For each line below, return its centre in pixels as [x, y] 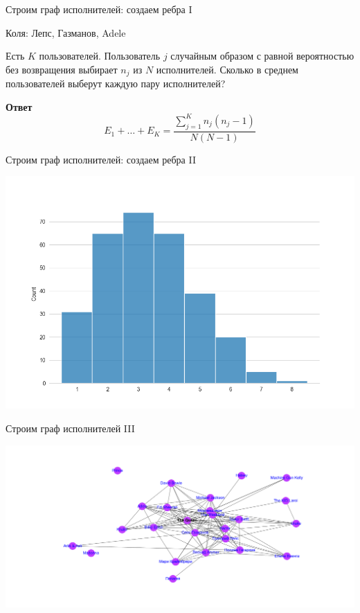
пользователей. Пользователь [100, 56]
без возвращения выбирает [62, 69]
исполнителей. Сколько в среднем [227, 69]
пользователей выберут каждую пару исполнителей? [116, 83]
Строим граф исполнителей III [70, 428]
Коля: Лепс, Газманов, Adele [66, 32]
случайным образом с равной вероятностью [262, 56]
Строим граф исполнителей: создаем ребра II [101, 159]
